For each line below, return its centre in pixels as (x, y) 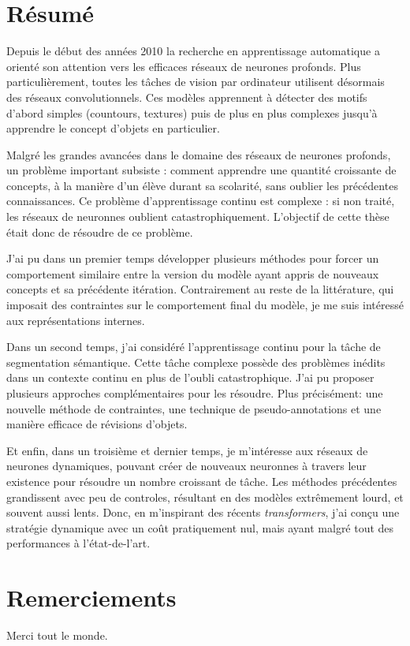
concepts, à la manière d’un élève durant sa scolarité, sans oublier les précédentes (202, 185)
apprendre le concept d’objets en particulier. (113, 128)
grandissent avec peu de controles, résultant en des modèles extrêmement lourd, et (205, 497)
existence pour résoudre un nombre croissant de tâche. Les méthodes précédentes (202, 481)
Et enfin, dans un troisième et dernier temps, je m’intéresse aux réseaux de (187, 450)
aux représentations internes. (76, 320)
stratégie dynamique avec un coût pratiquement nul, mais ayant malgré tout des (200, 527)
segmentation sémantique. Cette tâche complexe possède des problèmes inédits (196, 362)
